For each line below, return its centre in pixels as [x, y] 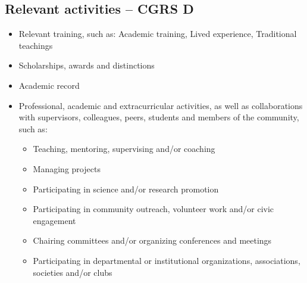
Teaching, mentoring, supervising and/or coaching [124, 149]
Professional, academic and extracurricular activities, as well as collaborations [161, 105]
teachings [36, 45]
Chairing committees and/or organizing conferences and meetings [152, 240]
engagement [54, 220]
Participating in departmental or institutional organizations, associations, [167, 260]
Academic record [49, 85]
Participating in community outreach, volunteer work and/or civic [153, 209]
